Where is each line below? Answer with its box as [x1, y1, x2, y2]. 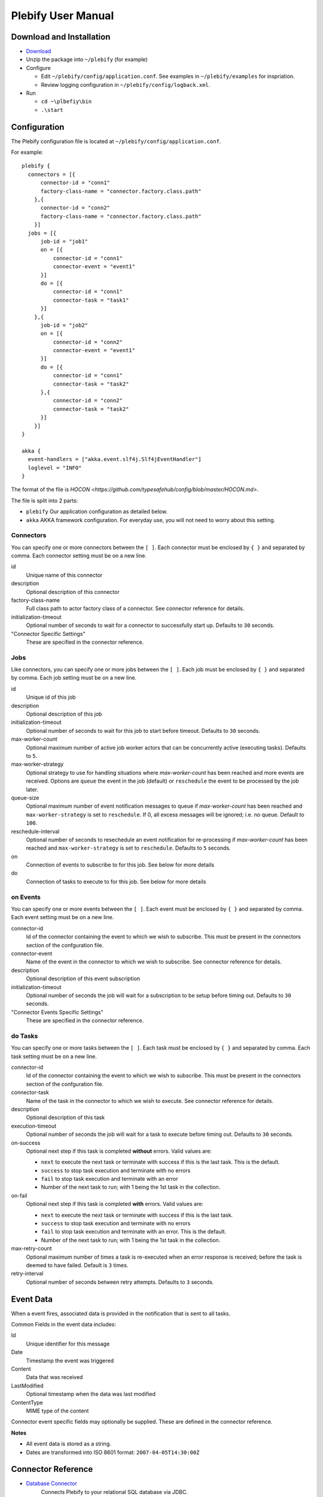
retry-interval [11, 1270, 44, 1277]
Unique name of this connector [26, 571, 103, 578]
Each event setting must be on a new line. [11, 914, 114, 921]
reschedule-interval [11, 828, 60, 835]
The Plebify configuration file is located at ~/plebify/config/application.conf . [11, 138, 221, 145]
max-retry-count [11, 1245, 52, 1252]
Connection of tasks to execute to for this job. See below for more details [26, 878, 206, 885]
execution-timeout [11, 1122, 57, 1129]
